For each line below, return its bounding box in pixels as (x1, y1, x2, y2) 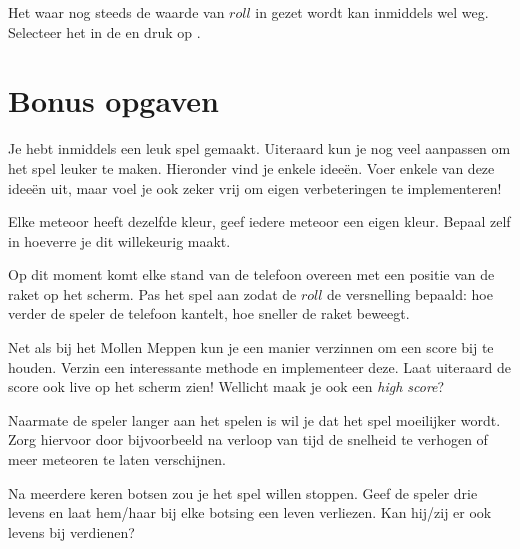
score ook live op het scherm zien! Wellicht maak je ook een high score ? (8, 376, 445, 397)
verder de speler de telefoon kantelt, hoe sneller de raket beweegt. (8, 303, 410, 324)
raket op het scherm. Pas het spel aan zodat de (8, 283, 297, 304)
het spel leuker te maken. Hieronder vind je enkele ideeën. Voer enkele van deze (8, 157, 495, 178)
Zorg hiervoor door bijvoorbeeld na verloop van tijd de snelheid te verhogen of (8, 429, 488, 450)
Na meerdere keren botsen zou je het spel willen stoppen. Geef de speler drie (8, 482, 478, 503)
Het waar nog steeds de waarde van (8, 2, 225, 22)
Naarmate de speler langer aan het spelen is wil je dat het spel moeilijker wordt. (8, 409, 501, 430)
